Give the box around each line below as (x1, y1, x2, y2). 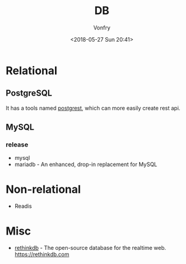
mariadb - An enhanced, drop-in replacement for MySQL (14, 160, 158, 168)
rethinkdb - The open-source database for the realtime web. (14, 244, 166, 252)
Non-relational (5, 182, 81, 196)
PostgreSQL (5, 88, 52, 99)
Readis (14, 203, 32, 210)
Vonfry (93, 24, 111, 31)
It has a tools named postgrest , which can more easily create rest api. (5, 104, 181, 111)
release (5, 140, 29, 149)
